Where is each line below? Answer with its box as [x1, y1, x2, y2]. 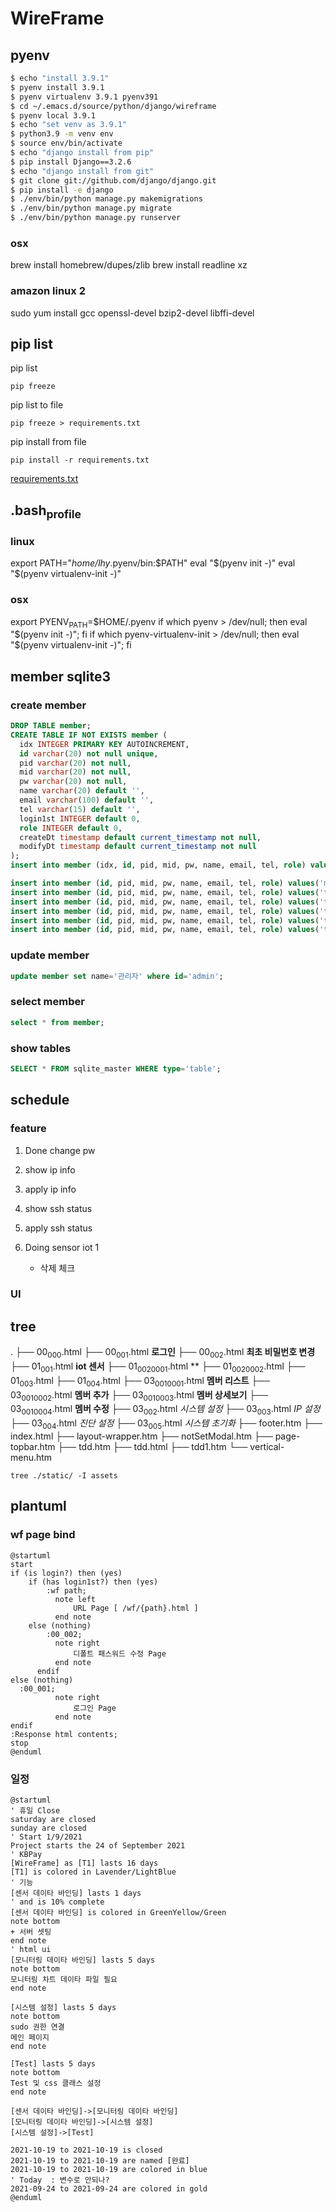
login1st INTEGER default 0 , [19, 813, 141, 824]
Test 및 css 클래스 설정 [10, 2078, 102, 2089]
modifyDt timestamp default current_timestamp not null [19, 842, 257, 852]
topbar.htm [10, 1441, 56, 1453]
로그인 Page [73, 1703, 117, 1713]
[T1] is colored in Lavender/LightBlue [10, 1867, 177, 1877]
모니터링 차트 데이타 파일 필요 [10, 1975, 118, 1985]
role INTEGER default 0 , [19, 823, 123, 833]
